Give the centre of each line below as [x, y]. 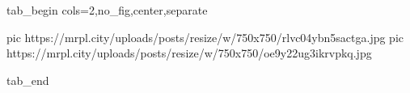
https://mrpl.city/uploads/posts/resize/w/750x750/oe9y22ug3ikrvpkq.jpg [189, 53]
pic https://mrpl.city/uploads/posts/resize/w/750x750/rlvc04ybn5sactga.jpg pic [205, 37]
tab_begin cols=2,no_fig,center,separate [107, 10]
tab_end [28, 80]
